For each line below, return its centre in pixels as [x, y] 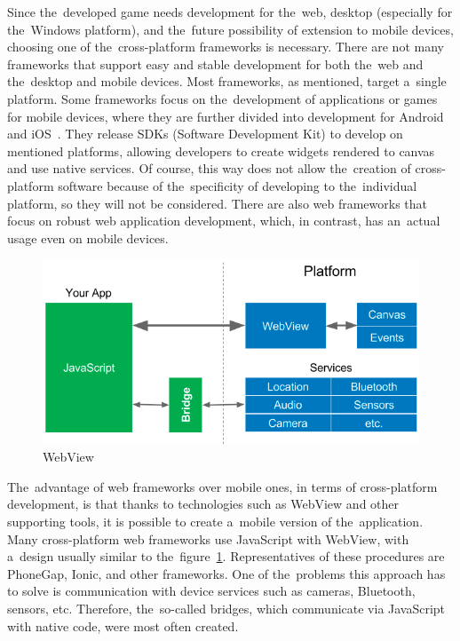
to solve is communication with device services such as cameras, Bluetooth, [211, 591]
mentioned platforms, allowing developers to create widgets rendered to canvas [221, 150]
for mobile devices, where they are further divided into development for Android [226, 116]
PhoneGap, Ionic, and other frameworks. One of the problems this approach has [226, 573]
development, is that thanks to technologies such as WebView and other [203, 504]
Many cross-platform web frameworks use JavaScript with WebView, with [208, 538]
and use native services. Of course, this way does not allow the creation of [209, 168]
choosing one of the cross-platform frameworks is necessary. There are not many [226, 47]
